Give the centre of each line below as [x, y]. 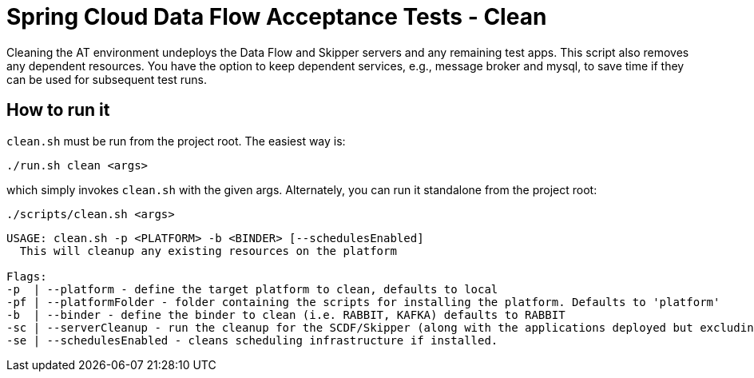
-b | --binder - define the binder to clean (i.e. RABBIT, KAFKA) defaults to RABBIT [286, 314]
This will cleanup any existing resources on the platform [208, 251]
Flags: [27, 276]
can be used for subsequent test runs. [107, 79]
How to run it [58, 110]
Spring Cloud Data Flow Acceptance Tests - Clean [277, 17]
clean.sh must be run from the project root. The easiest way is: [176, 141]
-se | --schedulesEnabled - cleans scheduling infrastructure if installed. [252, 340]
